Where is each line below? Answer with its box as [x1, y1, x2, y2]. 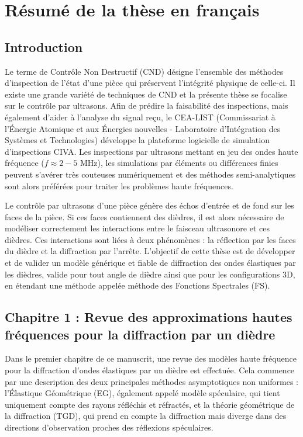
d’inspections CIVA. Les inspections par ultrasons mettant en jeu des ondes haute [5, 145, 298, 157]
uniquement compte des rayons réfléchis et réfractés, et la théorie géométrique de [5, 398, 295, 410]
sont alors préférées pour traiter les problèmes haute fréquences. [5, 179, 233, 192]
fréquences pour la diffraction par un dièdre [5, 325, 276, 343]
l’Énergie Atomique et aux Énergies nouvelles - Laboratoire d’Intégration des [5, 122, 281, 134]
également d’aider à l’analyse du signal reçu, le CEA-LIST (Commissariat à [5, 110, 276, 123]
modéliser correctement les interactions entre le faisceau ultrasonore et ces [5, 222, 270, 234]
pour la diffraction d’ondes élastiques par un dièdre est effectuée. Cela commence [5, 364, 295, 376]
